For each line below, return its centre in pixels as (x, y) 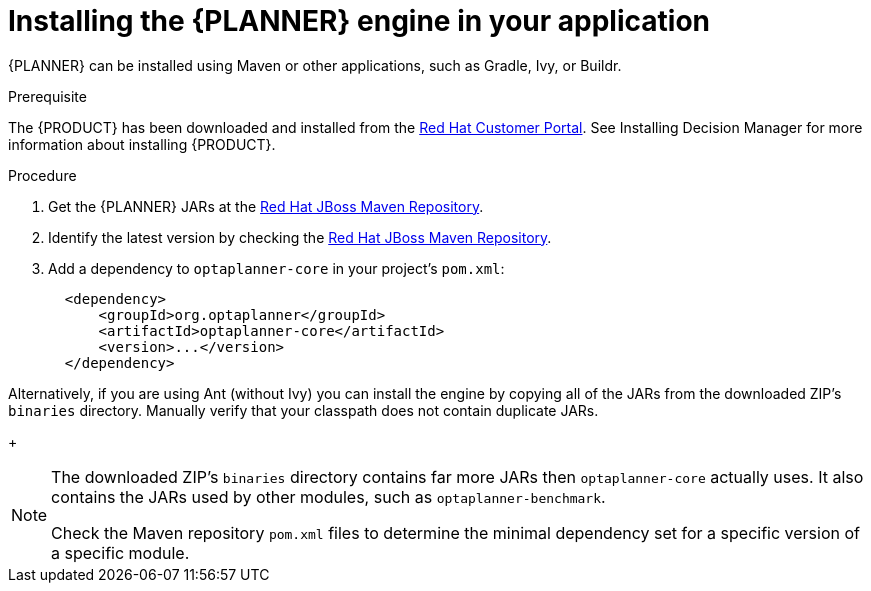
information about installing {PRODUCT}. (142, 144)
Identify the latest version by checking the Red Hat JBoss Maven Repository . (300, 237)
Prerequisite (47, 96)
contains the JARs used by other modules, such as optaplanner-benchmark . (328, 496)
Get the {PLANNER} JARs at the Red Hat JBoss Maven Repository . (266, 206)
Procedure (42, 175)
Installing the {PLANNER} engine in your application (359, 21)
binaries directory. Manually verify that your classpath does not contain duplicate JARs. (303, 410)
